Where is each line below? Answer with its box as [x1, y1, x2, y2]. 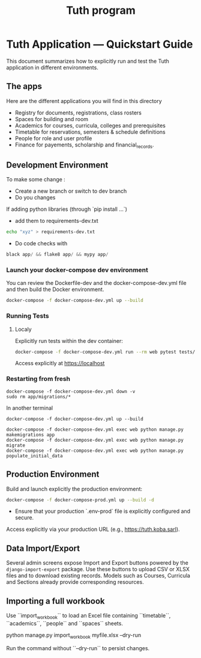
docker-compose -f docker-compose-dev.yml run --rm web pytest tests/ [14, 349, 196, 355]
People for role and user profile [14, 134, 92, 142]
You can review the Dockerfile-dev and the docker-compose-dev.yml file [6, 280, 187, 287]
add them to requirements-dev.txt [14, 218, 99, 225]
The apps [6, 81, 43, 92]
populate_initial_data [6, 453, 63, 459]
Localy [14, 325, 32, 333]
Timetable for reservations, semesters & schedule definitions [14, 128, 166, 136]
